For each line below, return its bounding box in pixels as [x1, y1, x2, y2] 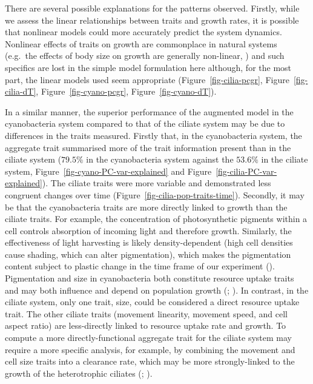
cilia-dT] [5, 85, 36, 98]
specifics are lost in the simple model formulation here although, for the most [5, 61, 292, 73]
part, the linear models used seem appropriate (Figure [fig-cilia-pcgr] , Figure [5, 73, 289, 86]
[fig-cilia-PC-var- [216, 164, 277, 177]
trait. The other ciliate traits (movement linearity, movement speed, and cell [5, 307, 288, 320]
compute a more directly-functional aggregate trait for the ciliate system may [5, 331, 292, 344]
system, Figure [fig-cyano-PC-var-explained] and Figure [5, 164, 212, 177]
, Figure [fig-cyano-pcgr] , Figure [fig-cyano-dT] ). [36, 85, 217, 98]
